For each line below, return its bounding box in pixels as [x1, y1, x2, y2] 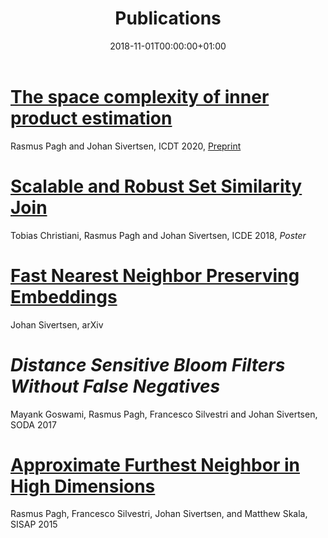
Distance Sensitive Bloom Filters [10, 353, 286, 376]
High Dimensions [10, 475, 156, 497]
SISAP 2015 [10, 518, 58, 531]
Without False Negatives [10, 375, 221, 397]
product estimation [10, 107, 173, 129]
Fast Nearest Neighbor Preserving [10, 264, 300, 287]
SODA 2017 [10, 418, 57, 431]
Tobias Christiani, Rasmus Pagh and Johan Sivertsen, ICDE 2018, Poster [10, 229, 307, 241]
